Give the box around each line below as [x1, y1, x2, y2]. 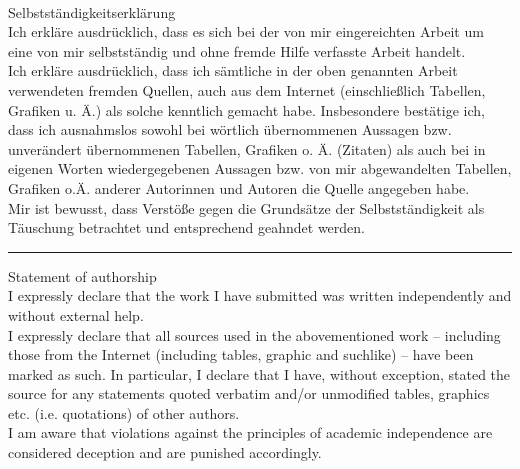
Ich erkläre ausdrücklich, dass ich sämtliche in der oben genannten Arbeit [8, 60, 458, 81]
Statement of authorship [8, 265, 157, 286]
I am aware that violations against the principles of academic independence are [8, 422, 493, 443]
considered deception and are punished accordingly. [8, 442, 322, 463]
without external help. [8, 304, 144, 325]
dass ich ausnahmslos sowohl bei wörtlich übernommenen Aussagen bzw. [8, 119, 452, 140]
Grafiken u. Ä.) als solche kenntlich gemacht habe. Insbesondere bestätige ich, [8, 99, 485, 120]
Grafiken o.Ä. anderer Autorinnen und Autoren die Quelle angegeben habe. [8, 177, 470, 198]
